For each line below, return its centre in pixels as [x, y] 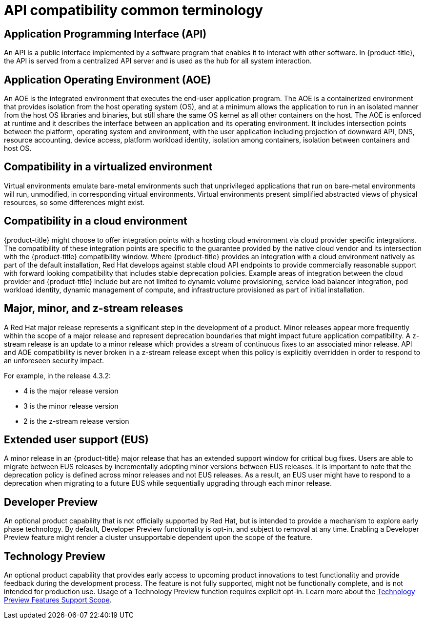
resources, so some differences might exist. [74, 202]
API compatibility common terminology [133, 10]
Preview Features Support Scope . [58, 600]
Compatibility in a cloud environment [96, 221]
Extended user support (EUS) [76, 439]
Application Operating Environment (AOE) [108, 80]
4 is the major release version [71, 391]
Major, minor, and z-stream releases [94, 309]
